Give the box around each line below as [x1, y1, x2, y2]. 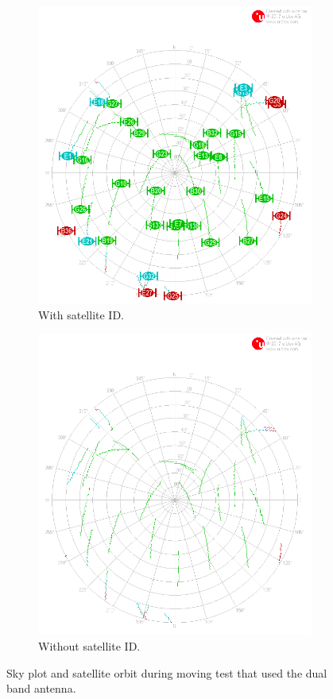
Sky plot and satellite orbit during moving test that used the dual [6, 664, 327, 681]
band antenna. [6, 680, 76, 697]
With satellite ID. [38, 306, 124, 322]
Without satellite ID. [38, 638, 141, 654]
